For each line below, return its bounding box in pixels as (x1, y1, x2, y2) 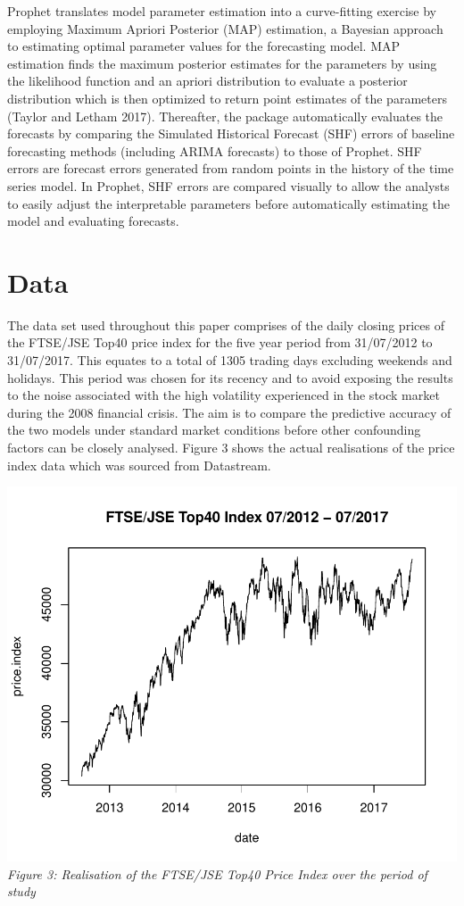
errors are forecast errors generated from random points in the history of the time (7, 159, 454, 178)
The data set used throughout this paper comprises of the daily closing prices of (7, 315, 444, 334)
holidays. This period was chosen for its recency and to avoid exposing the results (7, 368, 453, 387)
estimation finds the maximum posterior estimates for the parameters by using (7, 54, 437, 72)
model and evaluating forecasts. (7, 212, 179, 230)
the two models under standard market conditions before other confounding (7, 420, 421, 439)
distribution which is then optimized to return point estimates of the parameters (7, 88, 447, 107)
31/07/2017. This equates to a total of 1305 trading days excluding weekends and (7, 351, 452, 370)
